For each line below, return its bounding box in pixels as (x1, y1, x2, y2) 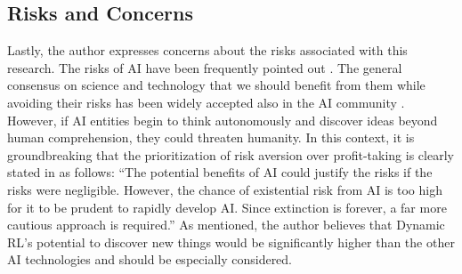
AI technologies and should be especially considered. (7, 250, 293, 269)
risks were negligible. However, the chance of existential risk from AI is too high (7, 180, 442, 198)
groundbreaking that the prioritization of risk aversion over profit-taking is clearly (7, 145, 454, 164)
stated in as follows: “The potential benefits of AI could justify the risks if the (7, 163, 433, 181)
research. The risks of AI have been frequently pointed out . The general (7, 58, 402, 77)
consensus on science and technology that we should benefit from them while (7, 76, 426, 94)
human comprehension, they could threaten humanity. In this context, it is (7, 128, 415, 147)
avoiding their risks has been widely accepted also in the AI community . (7, 93, 405, 111)
